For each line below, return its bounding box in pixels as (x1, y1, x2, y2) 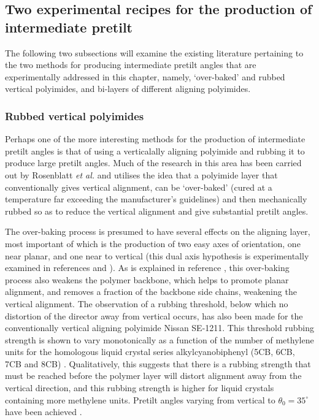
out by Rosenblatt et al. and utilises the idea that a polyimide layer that (5, 168, 278, 181)
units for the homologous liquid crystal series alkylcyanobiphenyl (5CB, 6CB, (5, 345, 295, 358)
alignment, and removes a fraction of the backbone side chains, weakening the (5, 285, 297, 298)
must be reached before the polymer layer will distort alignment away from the (5, 369, 302, 382)
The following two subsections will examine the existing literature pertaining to (5, 46, 304, 59)
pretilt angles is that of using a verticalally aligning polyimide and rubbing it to (5, 144, 305, 157)
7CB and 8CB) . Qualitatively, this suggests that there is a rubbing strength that (5, 357, 311, 370)
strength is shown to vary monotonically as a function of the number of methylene (5, 333, 314, 346)
